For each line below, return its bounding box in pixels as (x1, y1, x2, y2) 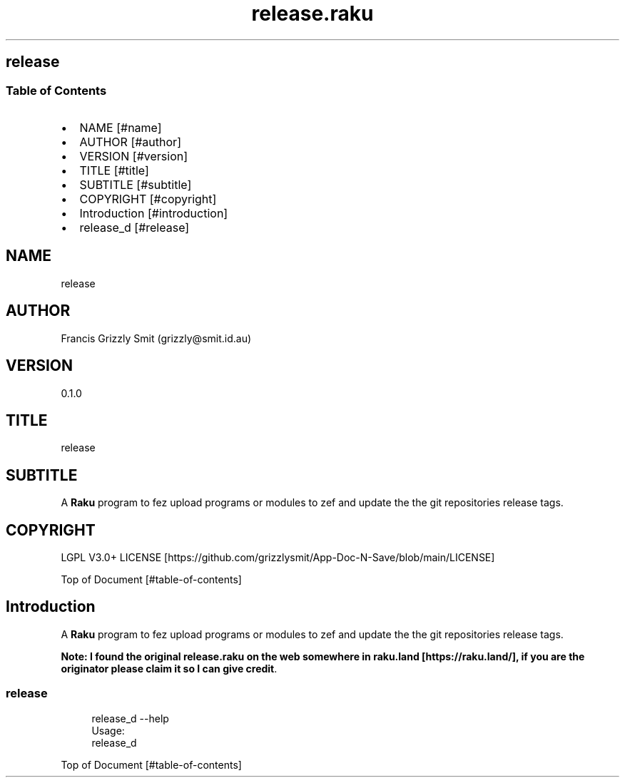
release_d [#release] (79, 220, 190, 235)
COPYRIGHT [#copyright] (79, 191, 217, 206)
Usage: (91, 724, 125, 737)
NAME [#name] (79, 120, 162, 135)
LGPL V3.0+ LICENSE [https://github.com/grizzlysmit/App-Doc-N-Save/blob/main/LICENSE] (61, 551, 495, 564)
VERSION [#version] (79, 148, 188, 163)
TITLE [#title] (79, 163, 149, 178)
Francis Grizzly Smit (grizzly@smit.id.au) (61, 332, 252, 344)
